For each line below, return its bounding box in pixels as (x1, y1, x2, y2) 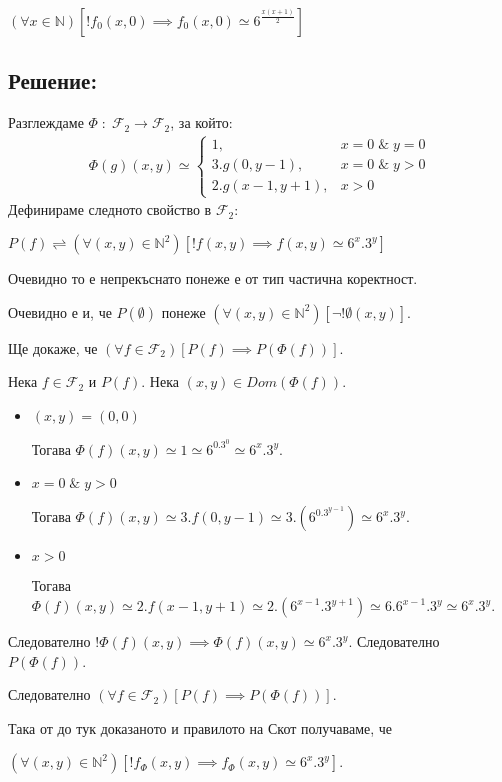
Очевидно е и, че (8, 301, 112, 322)
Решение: (8, 65, 98, 96)
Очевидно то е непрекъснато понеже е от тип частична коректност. (8, 268, 418, 289)
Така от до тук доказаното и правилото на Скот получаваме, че (8, 717, 393, 738)
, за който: (170, 112, 233, 133)
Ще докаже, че (8, 337, 98, 358)
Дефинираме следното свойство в (8, 199, 212, 220)
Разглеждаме (8, 112, 84, 133)
